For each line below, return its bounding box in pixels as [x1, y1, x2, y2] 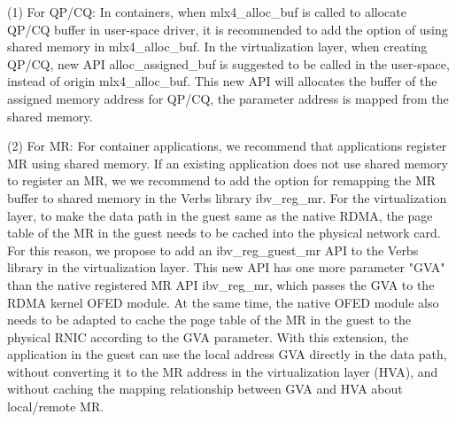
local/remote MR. [7, 397, 104, 416]
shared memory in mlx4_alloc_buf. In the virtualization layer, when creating [7, 37, 428, 56]
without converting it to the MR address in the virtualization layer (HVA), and [7, 362, 438, 380]
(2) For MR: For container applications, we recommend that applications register [7, 137, 447, 155]
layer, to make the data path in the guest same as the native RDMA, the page [7, 206, 433, 224]
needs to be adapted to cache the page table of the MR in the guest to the [7, 310, 412, 329]
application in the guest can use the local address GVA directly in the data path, [7, 345, 447, 363]
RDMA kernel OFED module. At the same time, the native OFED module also [7, 293, 439, 311]
